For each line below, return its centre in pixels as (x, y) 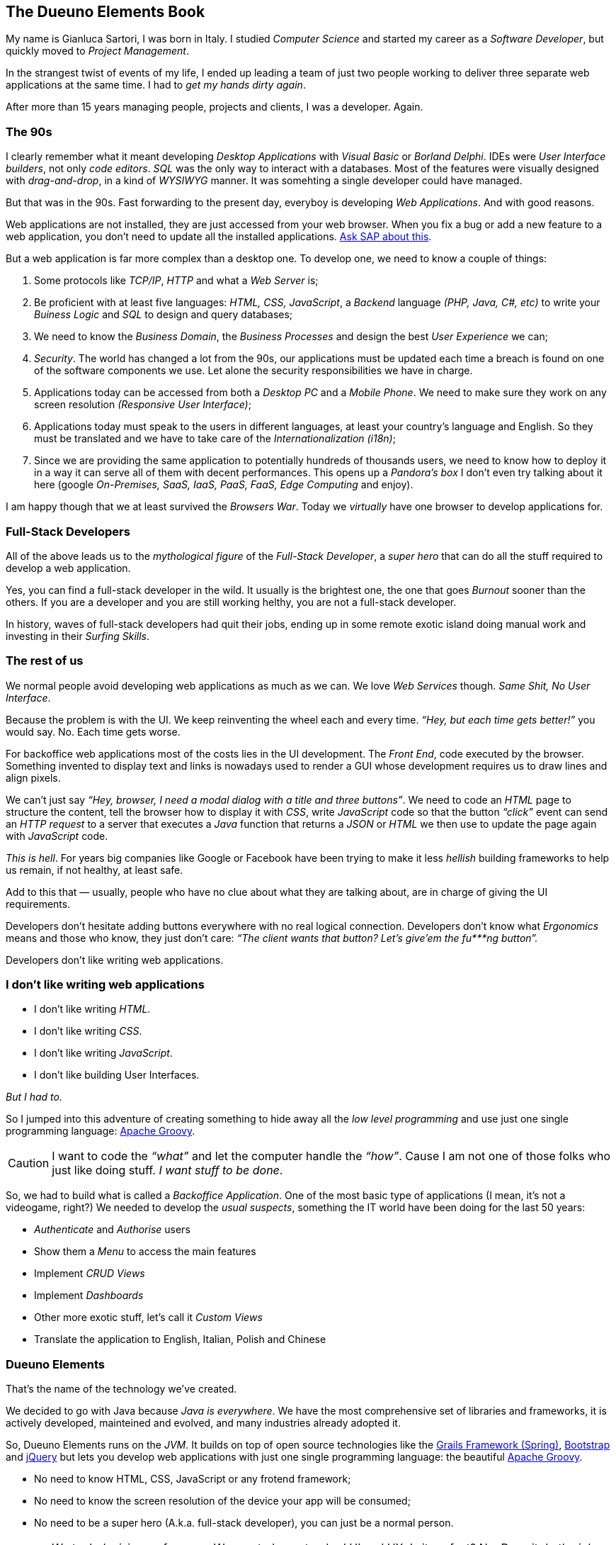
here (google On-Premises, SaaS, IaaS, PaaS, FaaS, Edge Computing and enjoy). (224, 485)
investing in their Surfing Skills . (78, 636)
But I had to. (34, 1097)
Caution (29, 1163)
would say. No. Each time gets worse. (93, 731)
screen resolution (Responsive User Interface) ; (143, 405)
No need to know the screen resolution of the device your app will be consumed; (222, 1501)
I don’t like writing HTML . (92, 1009)
